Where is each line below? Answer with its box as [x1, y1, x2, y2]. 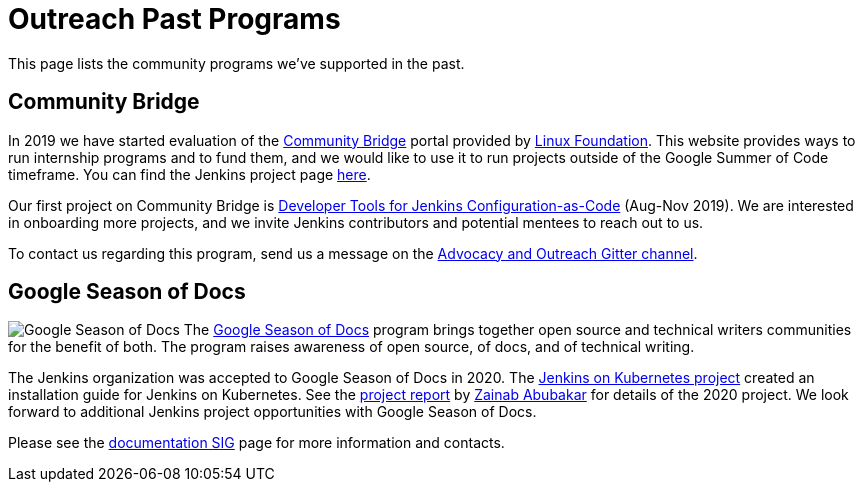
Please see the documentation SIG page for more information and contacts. [8, 434, 505, 452]
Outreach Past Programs [8, 2, 341, 36]
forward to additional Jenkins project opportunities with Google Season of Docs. [8, 403, 537, 421]
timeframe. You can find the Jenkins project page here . [8, 165, 371, 183]
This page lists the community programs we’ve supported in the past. [8, 54, 465, 72]
